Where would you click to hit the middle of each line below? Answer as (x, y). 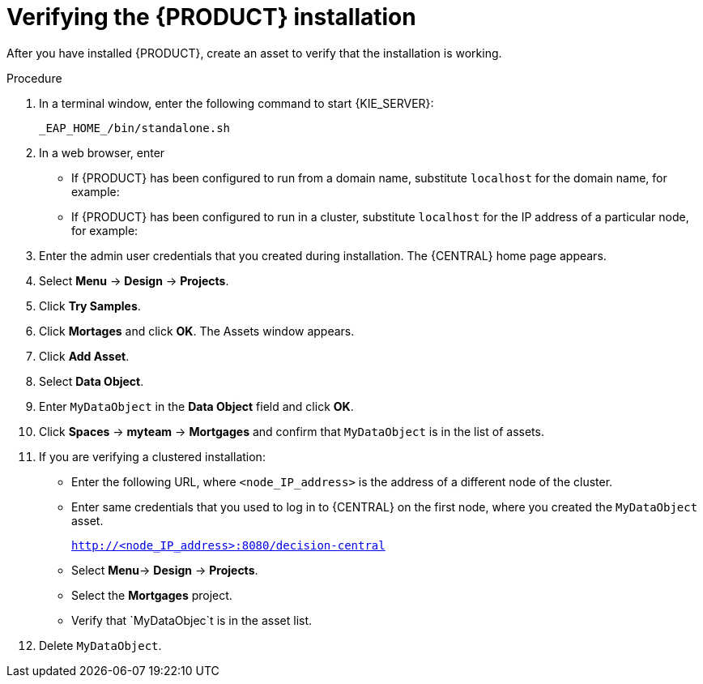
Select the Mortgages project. (152, 595)
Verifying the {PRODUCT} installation (211, 17)
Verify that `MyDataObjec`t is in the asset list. (192, 620)
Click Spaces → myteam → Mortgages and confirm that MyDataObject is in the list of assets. (292, 431)
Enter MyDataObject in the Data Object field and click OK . (196, 406)
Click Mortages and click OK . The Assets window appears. (197, 331)
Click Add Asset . (84, 356)
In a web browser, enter (102, 152)
